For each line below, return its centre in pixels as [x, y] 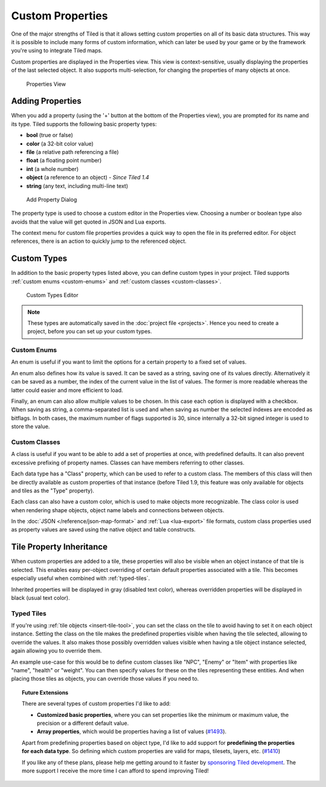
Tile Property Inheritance [59, 547]
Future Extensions [45, 692]
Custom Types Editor [52, 295]
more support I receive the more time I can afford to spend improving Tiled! [116, 771]
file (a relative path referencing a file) [72, 152]
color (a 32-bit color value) [60, 143]
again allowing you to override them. [56, 651]
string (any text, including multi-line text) [77, 186]
